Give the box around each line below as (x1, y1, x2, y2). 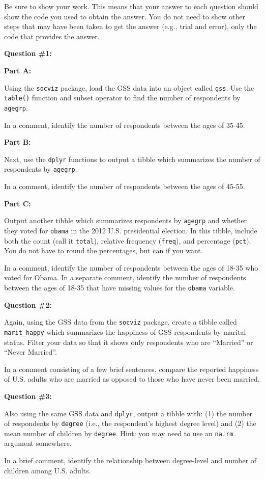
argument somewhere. (4, 438, 72, 448)
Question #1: (4, 48, 52, 59)
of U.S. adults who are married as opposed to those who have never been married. (4, 374, 260, 384)
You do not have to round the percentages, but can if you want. (4, 245, 203, 256)
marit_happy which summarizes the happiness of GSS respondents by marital (4, 326, 246, 337)
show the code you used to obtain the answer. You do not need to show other (4, 11, 246, 21)
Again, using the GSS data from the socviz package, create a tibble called (4, 316, 237, 327)
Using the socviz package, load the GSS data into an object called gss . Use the (4, 82, 254, 93)
